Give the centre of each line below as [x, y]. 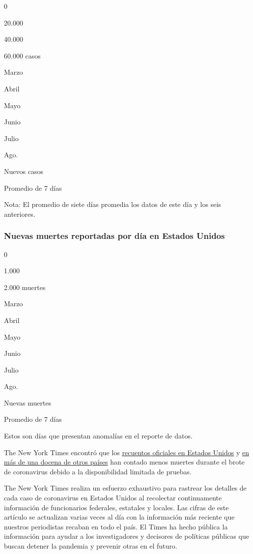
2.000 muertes [25, 287]
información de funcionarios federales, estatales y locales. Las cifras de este [116, 507]
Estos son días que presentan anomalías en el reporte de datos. [98, 436]
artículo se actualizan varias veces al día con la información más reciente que [119, 517]
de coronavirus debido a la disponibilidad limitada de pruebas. [98, 471]
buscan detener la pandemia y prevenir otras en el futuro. [91, 546]
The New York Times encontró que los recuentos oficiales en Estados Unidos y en [126, 452]
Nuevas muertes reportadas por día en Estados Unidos [114, 236]
